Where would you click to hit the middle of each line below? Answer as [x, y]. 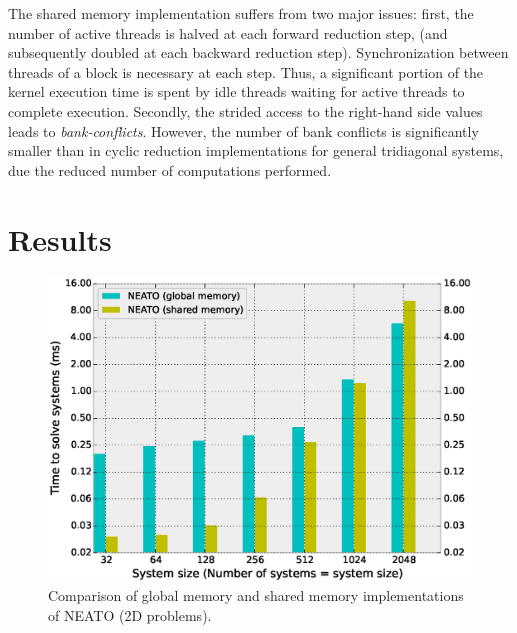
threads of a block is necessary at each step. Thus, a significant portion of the [246, 71]
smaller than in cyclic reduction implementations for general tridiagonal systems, [256, 150]
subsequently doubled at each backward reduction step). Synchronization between [258, 52]
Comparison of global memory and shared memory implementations [256, 595]
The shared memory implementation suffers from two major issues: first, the [241, 13]
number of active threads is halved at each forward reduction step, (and [228, 32]
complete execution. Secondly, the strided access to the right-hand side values [245, 110]
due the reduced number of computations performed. [170, 169]
